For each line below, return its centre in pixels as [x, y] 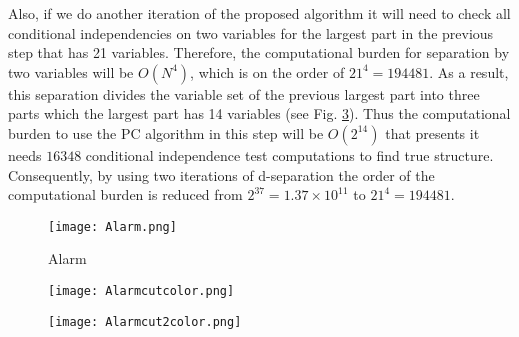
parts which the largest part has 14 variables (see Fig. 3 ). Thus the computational [259, 113]
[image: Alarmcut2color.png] [145, 321]
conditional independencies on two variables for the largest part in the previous [251, 32]
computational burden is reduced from [125, 194]
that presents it [432, 132]
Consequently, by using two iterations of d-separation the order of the [221, 174]
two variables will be [71, 71]
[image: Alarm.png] [112, 226]
